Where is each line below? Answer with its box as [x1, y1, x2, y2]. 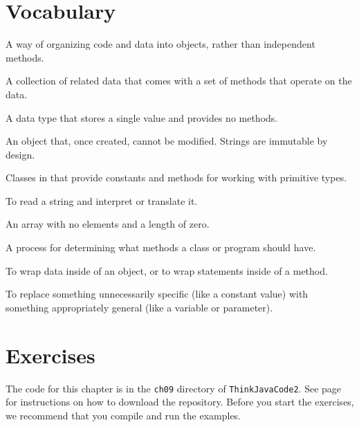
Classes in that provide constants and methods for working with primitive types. [6, 170, 347, 185]
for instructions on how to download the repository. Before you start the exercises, [6, 394, 354, 409]
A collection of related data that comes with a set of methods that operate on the [6, 73, 352, 88]
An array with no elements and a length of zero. [6, 217, 210, 231]
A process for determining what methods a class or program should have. [6, 240, 316, 255]
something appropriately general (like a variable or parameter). [6, 300, 273, 314]
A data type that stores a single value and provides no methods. [6, 110, 278, 125]
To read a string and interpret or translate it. [6, 193, 198, 208]
